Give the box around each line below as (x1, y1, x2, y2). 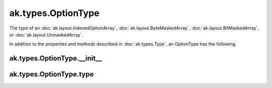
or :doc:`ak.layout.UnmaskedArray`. (9, 31, 83, 37)
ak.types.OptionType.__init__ (9, 54, 102, 62)
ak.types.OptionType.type (9, 70, 94, 78)
